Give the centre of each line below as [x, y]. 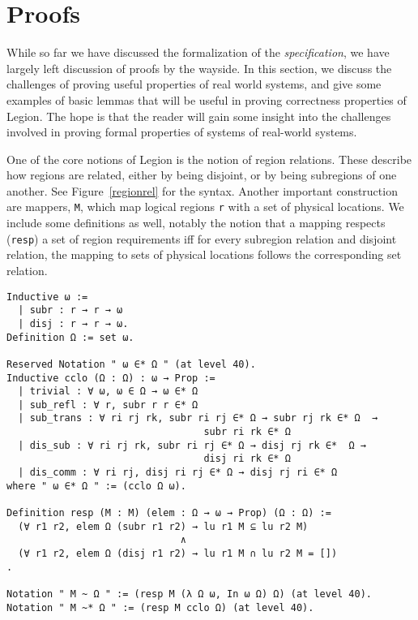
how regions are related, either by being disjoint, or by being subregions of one [202, 175]
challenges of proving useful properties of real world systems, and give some [194, 84]
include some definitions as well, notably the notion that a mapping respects [196, 223]
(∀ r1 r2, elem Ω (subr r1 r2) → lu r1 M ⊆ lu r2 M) [163, 526]
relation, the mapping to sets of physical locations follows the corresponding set [204, 254]
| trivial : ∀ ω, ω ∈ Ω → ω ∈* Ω [108, 392]
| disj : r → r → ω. [73, 323]
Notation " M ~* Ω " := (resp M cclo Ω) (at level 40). [160, 607]
